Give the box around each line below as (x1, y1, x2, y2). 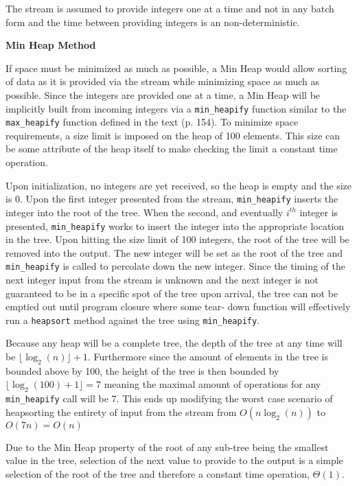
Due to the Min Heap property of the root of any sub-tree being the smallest (5, 439, 329, 454)
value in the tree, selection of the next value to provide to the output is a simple (5, 453, 343, 467)
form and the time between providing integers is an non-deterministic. (5, 14, 300, 29)
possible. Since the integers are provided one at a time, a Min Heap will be (5, 87, 321, 102)
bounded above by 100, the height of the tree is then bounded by (5, 363, 279, 378)
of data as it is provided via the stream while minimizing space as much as (5, 74, 320, 89)
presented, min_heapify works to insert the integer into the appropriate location (5, 218, 345, 233)
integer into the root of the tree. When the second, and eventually (5, 205, 284, 219)
